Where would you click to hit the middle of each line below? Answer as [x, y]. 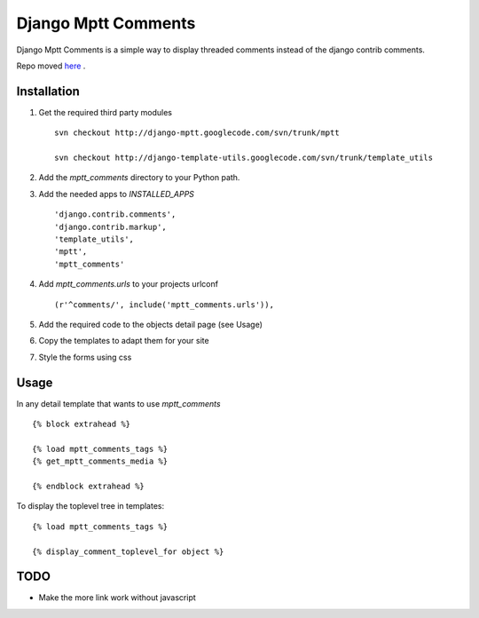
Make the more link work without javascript [118, 598]
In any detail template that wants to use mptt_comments [118, 403]
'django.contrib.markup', [111, 227]
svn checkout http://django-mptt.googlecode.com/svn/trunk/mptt [197, 133]
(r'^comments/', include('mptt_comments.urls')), [165, 305]
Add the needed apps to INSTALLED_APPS [117, 194]
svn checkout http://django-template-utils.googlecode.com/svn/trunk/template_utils [244, 158]
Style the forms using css [85, 357]
